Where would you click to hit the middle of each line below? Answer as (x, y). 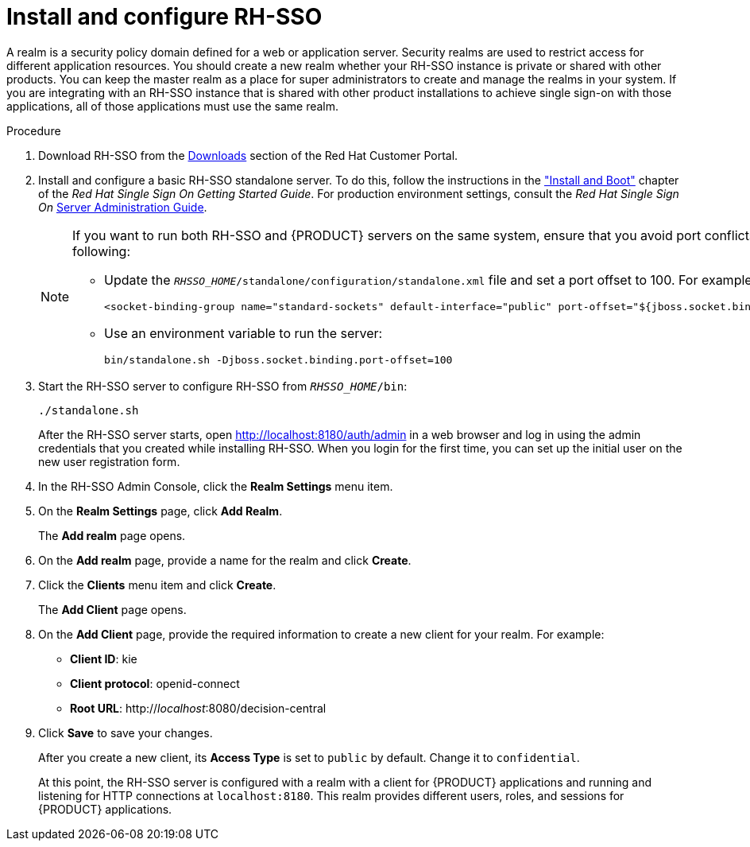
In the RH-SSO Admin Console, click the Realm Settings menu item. (216, 486)
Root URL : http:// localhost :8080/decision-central (198, 708)
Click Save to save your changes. (126, 732)
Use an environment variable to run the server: (244, 333)
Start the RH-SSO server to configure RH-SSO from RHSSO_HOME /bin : (223, 386)
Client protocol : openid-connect (155, 683)
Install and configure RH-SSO (164, 17)
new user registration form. (109, 461)
